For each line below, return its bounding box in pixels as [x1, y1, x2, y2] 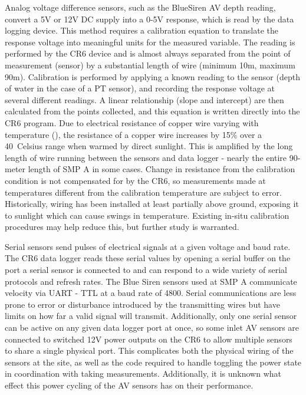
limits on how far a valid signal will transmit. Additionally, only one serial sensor [5, 310, 297, 322]
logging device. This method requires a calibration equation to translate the [5, 24, 278, 37]
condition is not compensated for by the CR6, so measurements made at [5, 174, 266, 186]
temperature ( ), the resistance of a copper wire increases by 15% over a [5, 128, 262, 140]
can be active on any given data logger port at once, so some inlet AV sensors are [5, 321, 300, 334]
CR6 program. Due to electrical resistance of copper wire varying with [5, 116, 259, 129]
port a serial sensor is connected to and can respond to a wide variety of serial [5, 264, 287, 276]
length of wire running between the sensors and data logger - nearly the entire [5, 151, 287, 163]
